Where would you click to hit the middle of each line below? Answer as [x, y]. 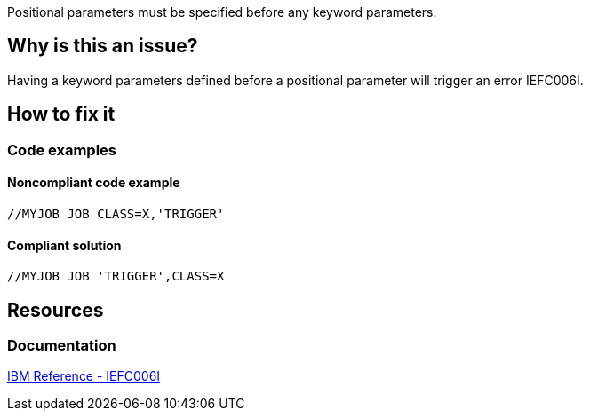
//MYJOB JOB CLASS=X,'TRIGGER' [116, 213]
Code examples [62, 150]
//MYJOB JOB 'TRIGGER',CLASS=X [116, 276]
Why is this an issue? [103, 46]
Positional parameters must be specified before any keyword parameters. [222, 12]
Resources [56, 310]
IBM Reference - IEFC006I [84, 376]
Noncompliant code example [94, 183]
